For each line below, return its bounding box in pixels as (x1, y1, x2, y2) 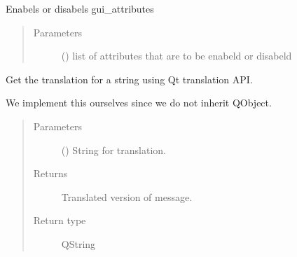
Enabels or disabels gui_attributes (6, 1, 154, 15)
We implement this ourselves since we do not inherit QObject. (6, 95, 272, 110)
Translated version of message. (61, 189, 193, 204)
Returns (33, 166, 68, 181)
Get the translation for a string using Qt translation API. (6, 71, 253, 86)
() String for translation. (61, 142, 166, 157)
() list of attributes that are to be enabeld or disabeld (61, 48, 292, 63)
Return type (33, 213, 86, 228)
